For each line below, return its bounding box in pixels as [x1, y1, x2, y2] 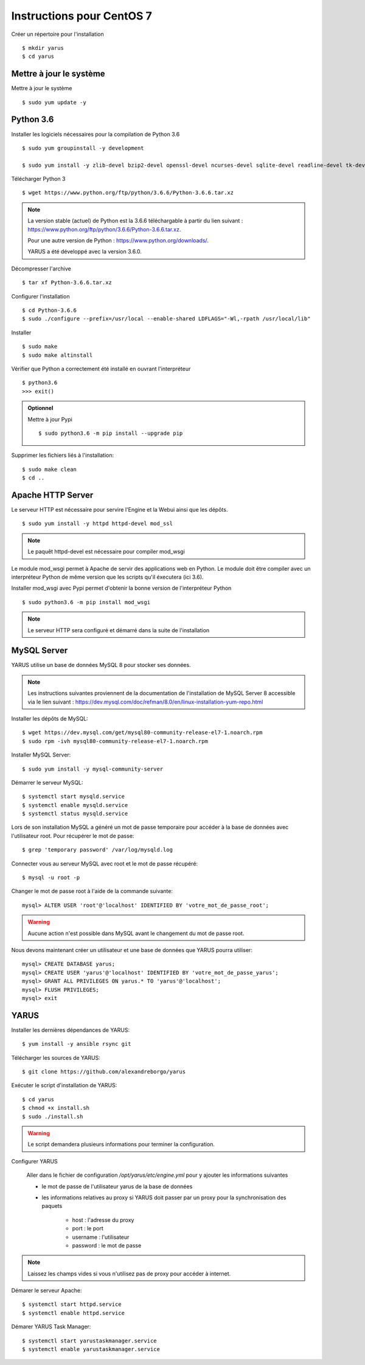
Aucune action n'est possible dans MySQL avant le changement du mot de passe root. [27, 929, 245, 937]
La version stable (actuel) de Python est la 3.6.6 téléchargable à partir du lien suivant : [27, 217, 243, 225]
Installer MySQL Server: [11, 751, 71, 758]
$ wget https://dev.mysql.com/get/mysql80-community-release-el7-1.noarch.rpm [22, 729, 263, 736]
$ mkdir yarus [22, 44, 64, 51]
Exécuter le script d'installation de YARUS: [11, 1082, 117, 1089]
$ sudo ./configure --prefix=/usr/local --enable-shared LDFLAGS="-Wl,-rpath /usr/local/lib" [22, 316, 311, 322]
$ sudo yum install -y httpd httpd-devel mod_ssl [22, 520, 173, 527]
